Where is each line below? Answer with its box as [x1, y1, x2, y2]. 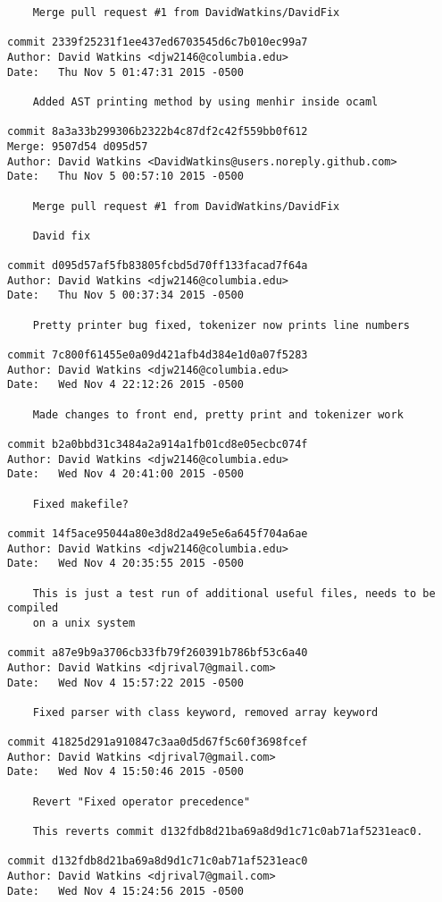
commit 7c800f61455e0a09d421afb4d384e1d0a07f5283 [7, 349, 308, 362]
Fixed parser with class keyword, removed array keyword [32, 705, 379, 719]
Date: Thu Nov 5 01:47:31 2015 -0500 [7, 65, 244, 79]
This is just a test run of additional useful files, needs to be [32, 586, 436, 600]
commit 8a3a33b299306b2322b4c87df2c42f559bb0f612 [7, 125, 308, 139]
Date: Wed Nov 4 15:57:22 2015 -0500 [7, 676, 244, 689]
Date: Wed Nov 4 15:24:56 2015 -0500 [7, 884, 244, 898]
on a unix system [32, 616, 136, 629]
